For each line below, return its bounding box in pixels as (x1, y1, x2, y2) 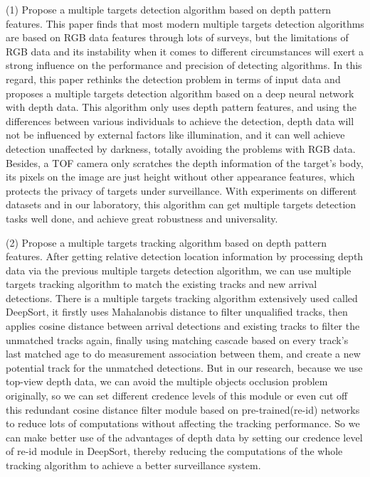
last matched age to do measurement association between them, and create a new (6, 346, 361, 361)
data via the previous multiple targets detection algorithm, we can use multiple (6, 262, 351, 277)
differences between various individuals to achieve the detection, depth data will (6, 113, 354, 128)
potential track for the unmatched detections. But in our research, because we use (6, 360, 363, 375)
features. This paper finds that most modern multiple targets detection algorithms (6, 16, 364, 31)
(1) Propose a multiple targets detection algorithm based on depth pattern (6, 2, 332, 16)
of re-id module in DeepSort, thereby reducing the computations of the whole (6, 444, 343, 459)
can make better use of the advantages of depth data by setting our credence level (6, 429, 363, 444)
